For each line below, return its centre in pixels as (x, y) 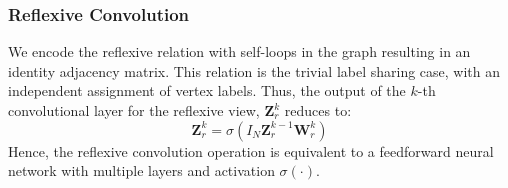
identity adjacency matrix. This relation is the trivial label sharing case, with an (254, 70)
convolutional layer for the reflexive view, (134, 110)
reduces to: (318, 110)
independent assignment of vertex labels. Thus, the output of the (207, 90)
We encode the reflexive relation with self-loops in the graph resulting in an (239, 51)
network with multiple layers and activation (141, 170)
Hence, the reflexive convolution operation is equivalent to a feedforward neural (251, 150)
